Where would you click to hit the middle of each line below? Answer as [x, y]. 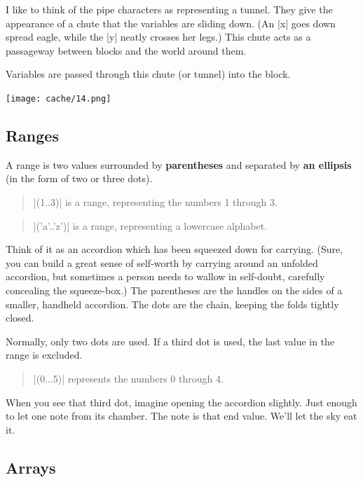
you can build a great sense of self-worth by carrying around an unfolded [162, 262]
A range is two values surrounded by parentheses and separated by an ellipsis [179, 164]
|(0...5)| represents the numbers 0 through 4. [128, 378]
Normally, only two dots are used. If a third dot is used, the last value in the [170, 341]
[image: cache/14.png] [59, 98]
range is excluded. [44, 355]
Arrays [31, 467]
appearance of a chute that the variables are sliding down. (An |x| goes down [171, 23]
